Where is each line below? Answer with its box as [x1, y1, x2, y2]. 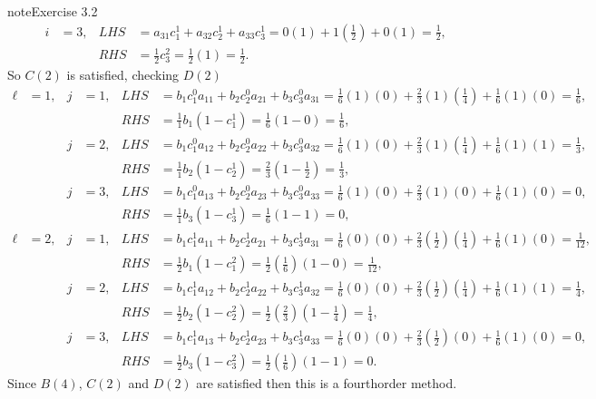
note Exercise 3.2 [7, 2, 98, 20]
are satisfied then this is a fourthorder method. [196, 374, 457, 393]
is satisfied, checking [66, 65, 180, 83]
